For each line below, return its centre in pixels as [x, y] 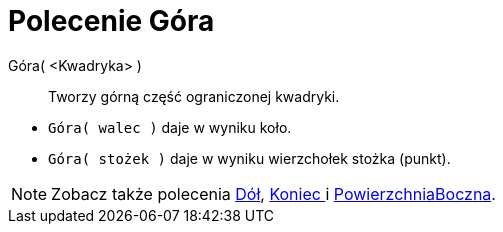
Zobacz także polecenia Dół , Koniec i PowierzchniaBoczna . [273, 193]
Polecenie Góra [111, 21]
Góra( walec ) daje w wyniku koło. [170, 127]
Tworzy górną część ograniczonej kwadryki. [194, 96]
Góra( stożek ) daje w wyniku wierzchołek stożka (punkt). [249, 158]
